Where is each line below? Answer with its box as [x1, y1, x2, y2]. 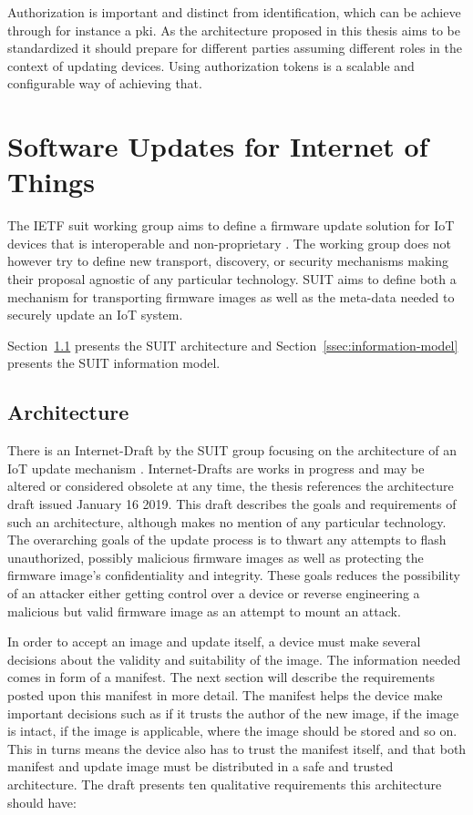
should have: [7, 792, 77, 811]
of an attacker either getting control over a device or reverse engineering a [7, 583, 420, 602]
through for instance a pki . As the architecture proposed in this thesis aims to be [7, 20, 460, 39]
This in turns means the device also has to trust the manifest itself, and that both [7, 739, 467, 758]
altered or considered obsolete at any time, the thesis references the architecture [7, 476, 454, 495]
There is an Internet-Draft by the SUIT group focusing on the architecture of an [7, 441, 457, 460]
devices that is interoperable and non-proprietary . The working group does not [7, 233, 452, 252]
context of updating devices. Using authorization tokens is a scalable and [7, 56, 415, 75]
